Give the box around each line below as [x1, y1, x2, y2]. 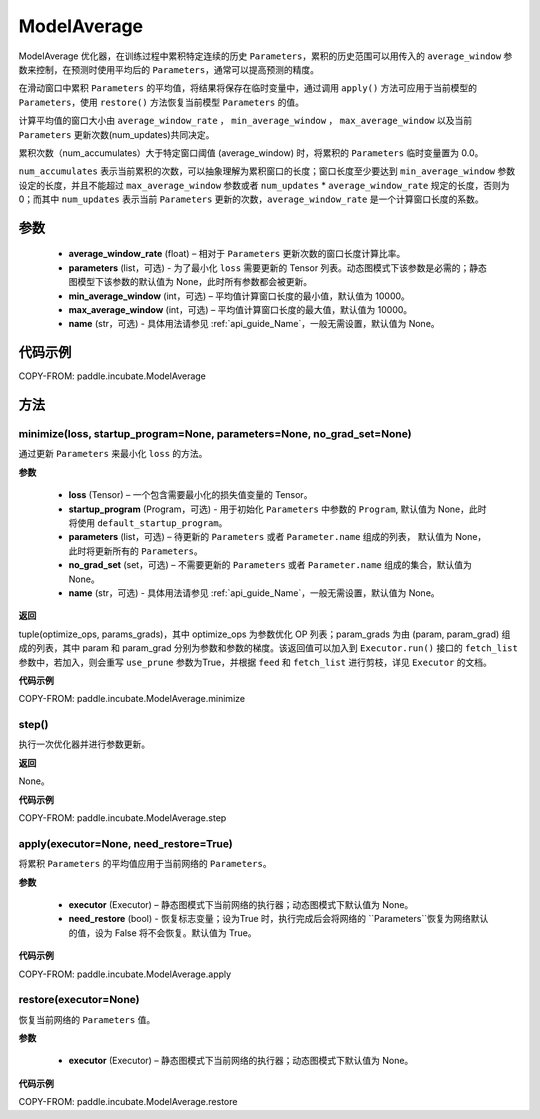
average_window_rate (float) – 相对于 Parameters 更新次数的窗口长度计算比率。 [68, 248, 406, 260]
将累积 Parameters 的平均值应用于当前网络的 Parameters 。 [18, 858, 272, 870]
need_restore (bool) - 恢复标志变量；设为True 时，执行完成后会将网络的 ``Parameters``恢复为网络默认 [68, 913, 489, 925]
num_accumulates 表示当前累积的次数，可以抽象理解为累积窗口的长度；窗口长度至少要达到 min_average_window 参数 [18, 165, 515, 177]
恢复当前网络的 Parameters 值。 [18, 1013, 156, 1025]
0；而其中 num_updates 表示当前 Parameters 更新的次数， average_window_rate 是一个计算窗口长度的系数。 [18, 193, 484, 205]
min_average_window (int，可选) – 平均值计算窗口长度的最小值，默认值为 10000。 [68, 290, 410, 302]
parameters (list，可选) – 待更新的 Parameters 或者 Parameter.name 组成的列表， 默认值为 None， [68, 531, 487, 543]
